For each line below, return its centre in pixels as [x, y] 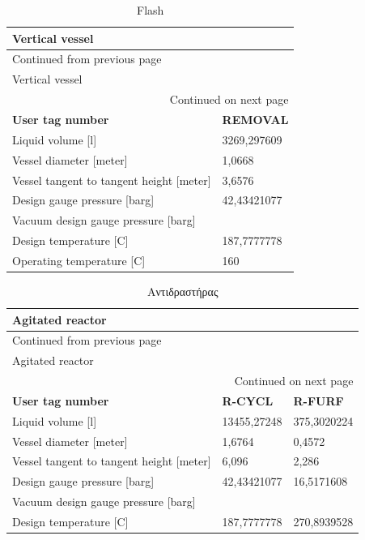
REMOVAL [255, 119]
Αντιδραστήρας [182, 291]
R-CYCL [248, 400]
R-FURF [318, 400]
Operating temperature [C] [79, 260]
